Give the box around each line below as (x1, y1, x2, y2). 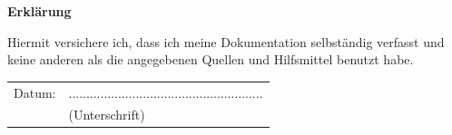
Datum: (14, 82, 56, 101)
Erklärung (7, 2, 72, 20)
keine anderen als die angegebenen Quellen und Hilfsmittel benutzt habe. (7, 50, 414, 69)
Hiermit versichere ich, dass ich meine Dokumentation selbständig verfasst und (7, 32, 445, 51)
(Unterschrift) (68, 105, 145, 124)
